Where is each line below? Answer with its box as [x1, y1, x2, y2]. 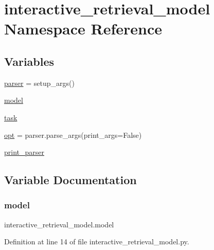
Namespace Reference [4, 18, 162, 39]
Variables [4, 53, 55, 69]
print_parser [4, 147, 44, 157]
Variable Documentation [4, 172, 137, 188]
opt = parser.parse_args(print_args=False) [4, 129, 142, 140]
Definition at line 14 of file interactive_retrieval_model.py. [4, 236, 189, 247]
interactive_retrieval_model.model [4, 219, 114, 229]
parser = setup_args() [4, 77, 75, 88]
